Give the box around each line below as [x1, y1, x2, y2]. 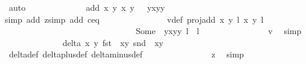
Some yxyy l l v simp [135, 25, 302, 37]
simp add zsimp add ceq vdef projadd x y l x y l [5, 13, 264, 25]
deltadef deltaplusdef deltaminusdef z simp [8, 48, 244, 60]
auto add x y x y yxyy [8, 1, 165, 13]
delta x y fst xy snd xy [62, 36, 164, 48]
